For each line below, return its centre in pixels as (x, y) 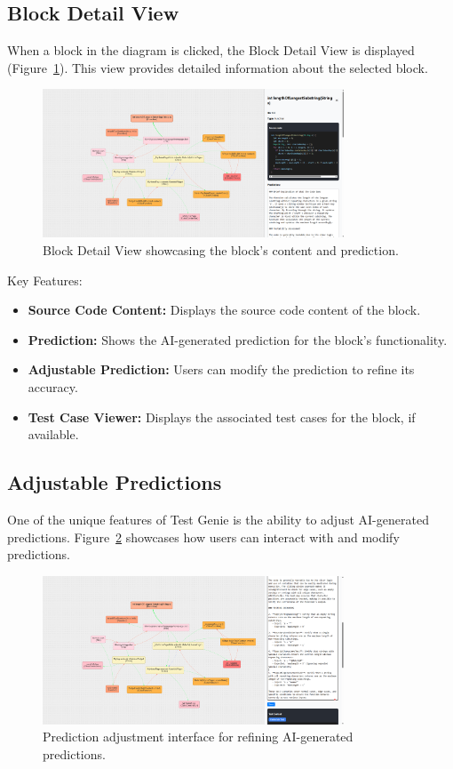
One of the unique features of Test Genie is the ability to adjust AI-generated (218, 520)
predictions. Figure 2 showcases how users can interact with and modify (203, 537)
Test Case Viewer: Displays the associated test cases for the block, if (222, 417)
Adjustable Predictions (115, 482)
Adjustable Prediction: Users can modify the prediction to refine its (221, 369)
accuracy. (53, 387)
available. (53, 434)
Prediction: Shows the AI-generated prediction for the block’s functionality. (238, 339)
